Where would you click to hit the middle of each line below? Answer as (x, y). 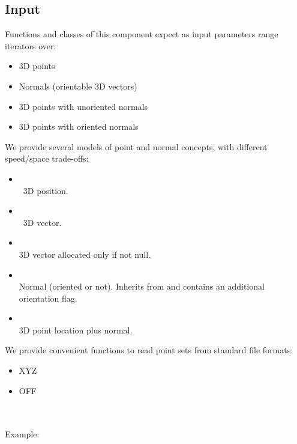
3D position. (46, 190)
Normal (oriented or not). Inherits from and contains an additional (142, 286)
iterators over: (31, 45)
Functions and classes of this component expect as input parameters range (142, 34)
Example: (22, 434)
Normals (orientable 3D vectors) (78, 86)
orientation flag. (48, 298)
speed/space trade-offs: (47, 158)
